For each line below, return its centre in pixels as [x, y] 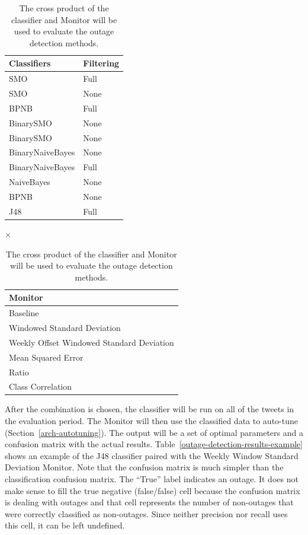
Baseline [24, 313]
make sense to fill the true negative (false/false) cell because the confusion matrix [153, 490]
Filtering [101, 63]
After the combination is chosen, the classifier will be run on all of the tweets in [150, 409]
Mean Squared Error [46, 357]
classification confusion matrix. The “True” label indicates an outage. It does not [152, 479]
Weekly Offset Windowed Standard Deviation [92, 342]
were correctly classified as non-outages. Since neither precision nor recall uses [146, 513]
